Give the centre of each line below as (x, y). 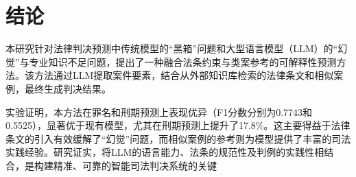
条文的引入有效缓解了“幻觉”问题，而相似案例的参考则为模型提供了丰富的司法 (178, 138)
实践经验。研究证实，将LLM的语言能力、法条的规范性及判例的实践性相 (165, 152)
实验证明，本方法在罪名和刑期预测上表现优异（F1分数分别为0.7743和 (159, 111)
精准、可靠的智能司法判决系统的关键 (135, 165)
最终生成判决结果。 (68, 88)
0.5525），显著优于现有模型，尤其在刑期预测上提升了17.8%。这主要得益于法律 (178, 125)
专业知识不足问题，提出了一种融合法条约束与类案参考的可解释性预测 (183, 61)
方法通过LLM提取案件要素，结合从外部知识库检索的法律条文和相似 (184, 75)
